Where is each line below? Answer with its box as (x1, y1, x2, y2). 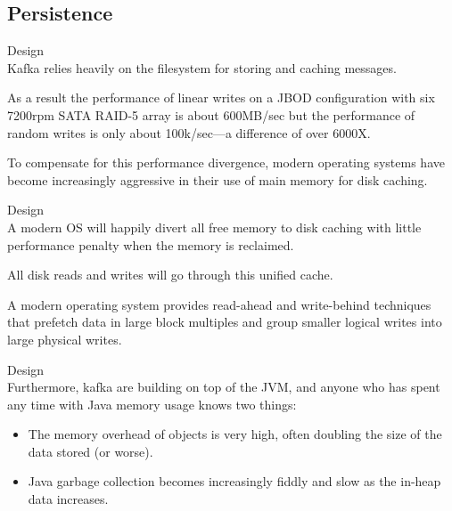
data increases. (28, 490, 109, 508)
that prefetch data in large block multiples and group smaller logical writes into (7, 312, 442, 331)
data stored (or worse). (28, 442, 153, 460)
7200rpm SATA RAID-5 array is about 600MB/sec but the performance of (7, 105, 415, 124)
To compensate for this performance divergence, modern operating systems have (7, 153, 445, 172)
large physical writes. (7, 329, 122, 348)
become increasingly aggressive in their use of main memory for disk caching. (7, 170, 428, 189)
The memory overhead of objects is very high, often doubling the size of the (28, 425, 442, 443)
